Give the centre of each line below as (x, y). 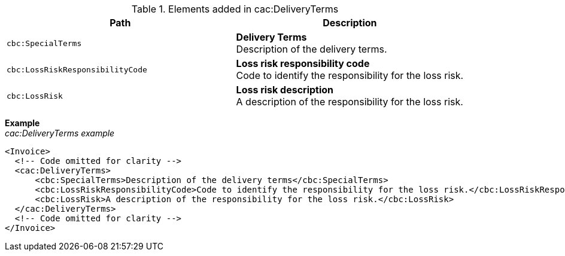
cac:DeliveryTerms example (60, 133)
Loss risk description (285, 90)
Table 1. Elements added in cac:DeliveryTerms (235, 9)
